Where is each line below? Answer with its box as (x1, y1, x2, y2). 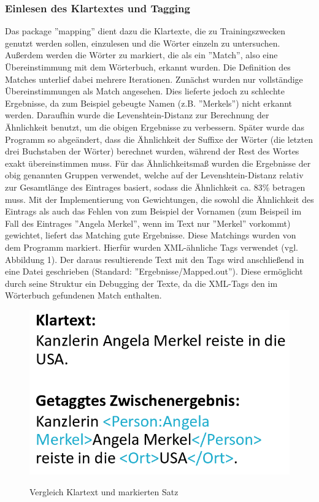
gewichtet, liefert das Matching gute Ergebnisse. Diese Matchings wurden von (5, 229, 296, 241)
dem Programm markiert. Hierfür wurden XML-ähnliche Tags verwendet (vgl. (5, 240, 298, 253)
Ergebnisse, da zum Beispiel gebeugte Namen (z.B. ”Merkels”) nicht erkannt (5, 96, 293, 109)
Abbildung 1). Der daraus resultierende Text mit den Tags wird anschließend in (5, 253, 304, 265)
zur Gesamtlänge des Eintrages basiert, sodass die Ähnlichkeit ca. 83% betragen (5, 180, 306, 193)
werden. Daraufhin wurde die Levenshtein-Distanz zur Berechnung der (5, 108, 269, 121)
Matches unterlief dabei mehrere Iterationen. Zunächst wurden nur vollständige (5, 72, 303, 85)
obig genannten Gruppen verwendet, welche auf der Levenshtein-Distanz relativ (5, 169, 304, 181)
